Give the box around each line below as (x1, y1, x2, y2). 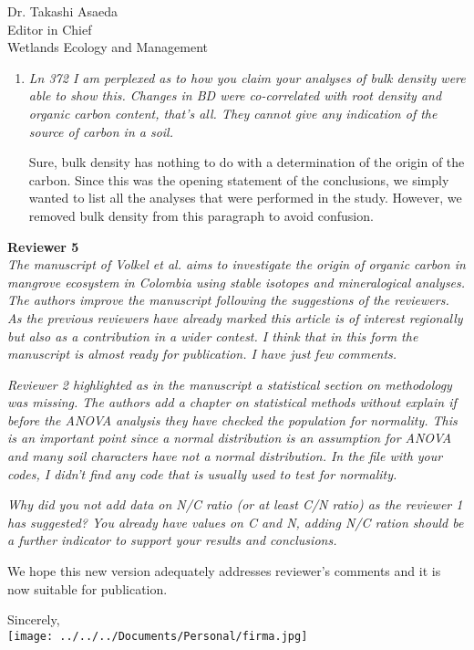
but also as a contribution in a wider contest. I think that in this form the (7, 326, 418, 345)
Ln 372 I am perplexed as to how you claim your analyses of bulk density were (28, 68, 466, 87)
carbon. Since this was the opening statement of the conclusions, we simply (28, 170, 449, 189)
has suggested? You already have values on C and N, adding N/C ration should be (7, 512, 464, 531)
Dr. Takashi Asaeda (7, 2, 118, 20)
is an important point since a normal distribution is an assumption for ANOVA (7, 428, 452, 447)
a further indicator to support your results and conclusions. (7, 530, 337, 550)
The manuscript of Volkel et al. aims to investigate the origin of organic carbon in (7, 255, 466, 274)
